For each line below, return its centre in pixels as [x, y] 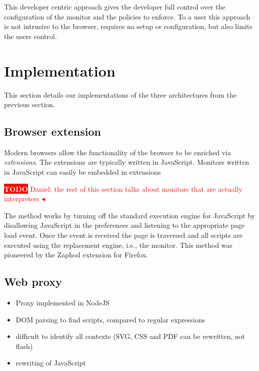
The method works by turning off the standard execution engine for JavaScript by [130, 215]
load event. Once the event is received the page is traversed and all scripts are [123, 235]
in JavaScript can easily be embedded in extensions [82, 172]
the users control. [30, 36]
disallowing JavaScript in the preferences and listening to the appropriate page [124, 225]
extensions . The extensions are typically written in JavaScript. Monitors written [126, 162]
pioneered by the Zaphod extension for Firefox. [76, 255]
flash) [24, 346]
